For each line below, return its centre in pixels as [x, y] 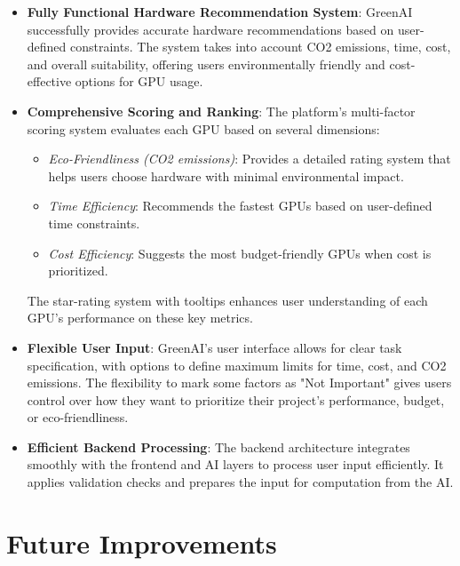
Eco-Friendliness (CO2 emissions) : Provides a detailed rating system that [250, 159]
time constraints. [94, 223]
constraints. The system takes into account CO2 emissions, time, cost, [261, 47]
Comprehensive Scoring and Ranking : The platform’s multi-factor [221, 111]
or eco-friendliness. [78, 417]
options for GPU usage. [139, 81]
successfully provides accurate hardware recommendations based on [210, 29]
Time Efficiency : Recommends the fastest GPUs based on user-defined [240, 206]
